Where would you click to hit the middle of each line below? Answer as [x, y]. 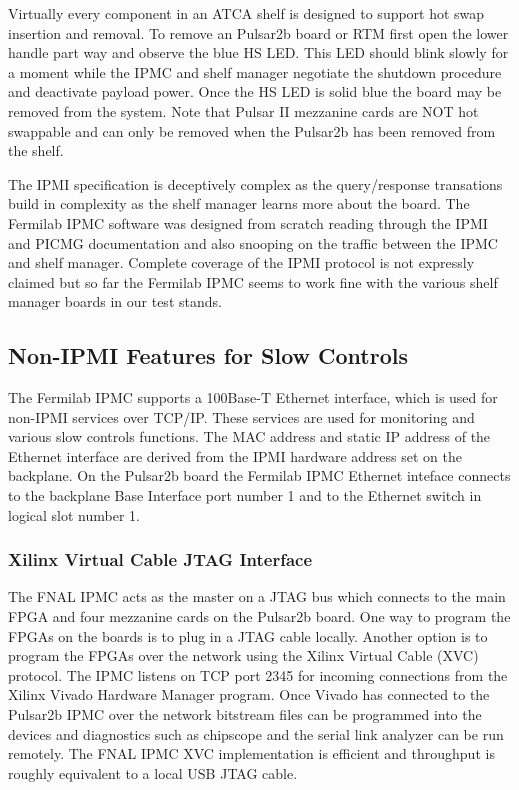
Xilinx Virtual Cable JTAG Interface [160, 559]
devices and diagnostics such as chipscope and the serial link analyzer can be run [256, 733]
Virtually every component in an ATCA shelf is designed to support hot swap [246, 13]
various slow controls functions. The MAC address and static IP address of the [249, 436]
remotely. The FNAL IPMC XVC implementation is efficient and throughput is [251, 753]
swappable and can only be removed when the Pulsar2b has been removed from [252, 130]
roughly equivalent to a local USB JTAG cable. [153, 772]
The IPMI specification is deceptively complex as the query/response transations [255, 183]
